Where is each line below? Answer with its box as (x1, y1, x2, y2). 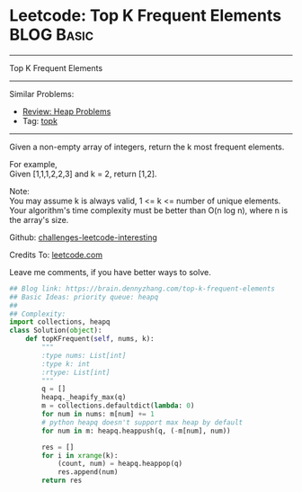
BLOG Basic (9, 24, 94, 45)
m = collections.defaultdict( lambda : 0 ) (41, 401, 195, 410)
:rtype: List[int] (41, 368, 111, 377)
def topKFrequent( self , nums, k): (25, 335, 155, 344)
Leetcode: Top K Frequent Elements (9, 5, 281, 26)
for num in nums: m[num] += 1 (41, 410, 155, 419)
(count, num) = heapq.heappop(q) (57, 460, 182, 469)
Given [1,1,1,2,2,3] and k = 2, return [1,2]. (9, 168, 157, 179)
